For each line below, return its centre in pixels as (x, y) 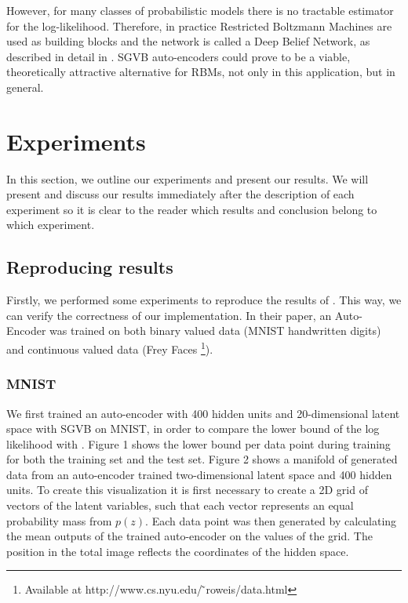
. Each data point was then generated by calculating (271, 520)
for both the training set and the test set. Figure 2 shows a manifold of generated (202, 459)
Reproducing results (90, 267)
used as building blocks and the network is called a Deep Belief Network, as (188, 41)
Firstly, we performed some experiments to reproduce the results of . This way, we (204, 300)
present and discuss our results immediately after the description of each (180, 194)
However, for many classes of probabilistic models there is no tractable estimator (200, 10)
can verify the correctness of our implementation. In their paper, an (169, 315)
